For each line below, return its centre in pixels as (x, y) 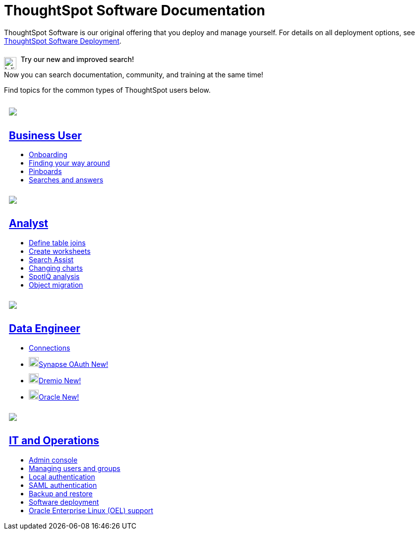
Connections (50, 348)
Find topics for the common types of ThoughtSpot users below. (107, 90)
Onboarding (48, 155)
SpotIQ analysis (54, 276)
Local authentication (62, 476)
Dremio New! (60, 380)
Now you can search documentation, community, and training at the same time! (134, 74)
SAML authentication (63, 485)
